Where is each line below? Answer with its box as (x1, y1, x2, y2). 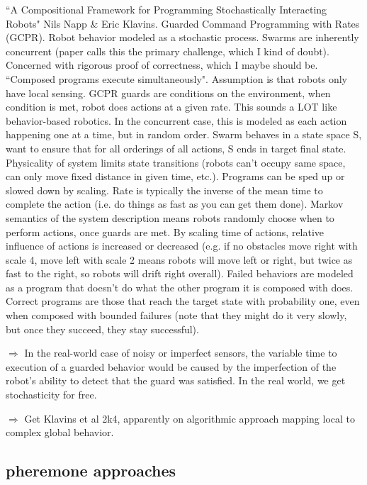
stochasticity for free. (6, 387, 97, 402)
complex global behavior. (6, 425, 114, 440)
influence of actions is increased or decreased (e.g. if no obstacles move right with (6, 238, 358, 253)
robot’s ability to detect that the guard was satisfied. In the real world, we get (6, 373, 346, 388)
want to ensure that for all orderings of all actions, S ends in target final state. (6, 140, 346, 155)
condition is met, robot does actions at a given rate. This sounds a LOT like (6, 99, 337, 114)
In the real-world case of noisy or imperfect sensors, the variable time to (24, 345, 337, 360)
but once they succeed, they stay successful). (6, 321, 199, 336)
